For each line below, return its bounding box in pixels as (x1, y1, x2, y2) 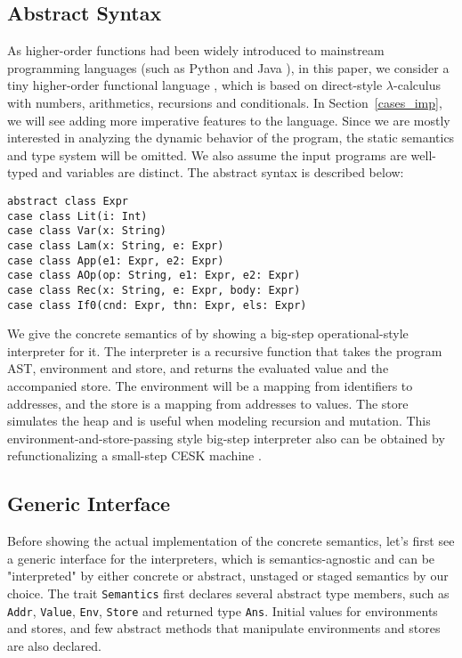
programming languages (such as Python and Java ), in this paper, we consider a (7, 58, 450, 77)
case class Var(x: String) (7, 224, 166, 238)
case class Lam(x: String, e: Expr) (7, 239, 224, 252)
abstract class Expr (7, 194, 129, 207)
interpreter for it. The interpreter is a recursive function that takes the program (7, 341, 442, 360)
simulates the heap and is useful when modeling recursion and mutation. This (7, 411, 431, 430)
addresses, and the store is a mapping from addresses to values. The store (7, 394, 409, 412)
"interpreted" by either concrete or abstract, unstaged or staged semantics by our (7, 566, 449, 585)
